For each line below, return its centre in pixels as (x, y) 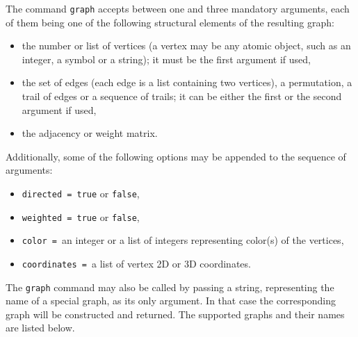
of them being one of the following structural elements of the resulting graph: (170, 22)
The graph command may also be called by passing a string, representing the (170, 287)
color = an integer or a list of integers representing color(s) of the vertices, (183, 240)
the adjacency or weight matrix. (90, 133)
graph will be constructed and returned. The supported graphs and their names (175, 314)
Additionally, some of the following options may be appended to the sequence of (176, 156)
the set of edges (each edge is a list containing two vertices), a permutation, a (187, 82)
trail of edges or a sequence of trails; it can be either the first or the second (182, 96)
